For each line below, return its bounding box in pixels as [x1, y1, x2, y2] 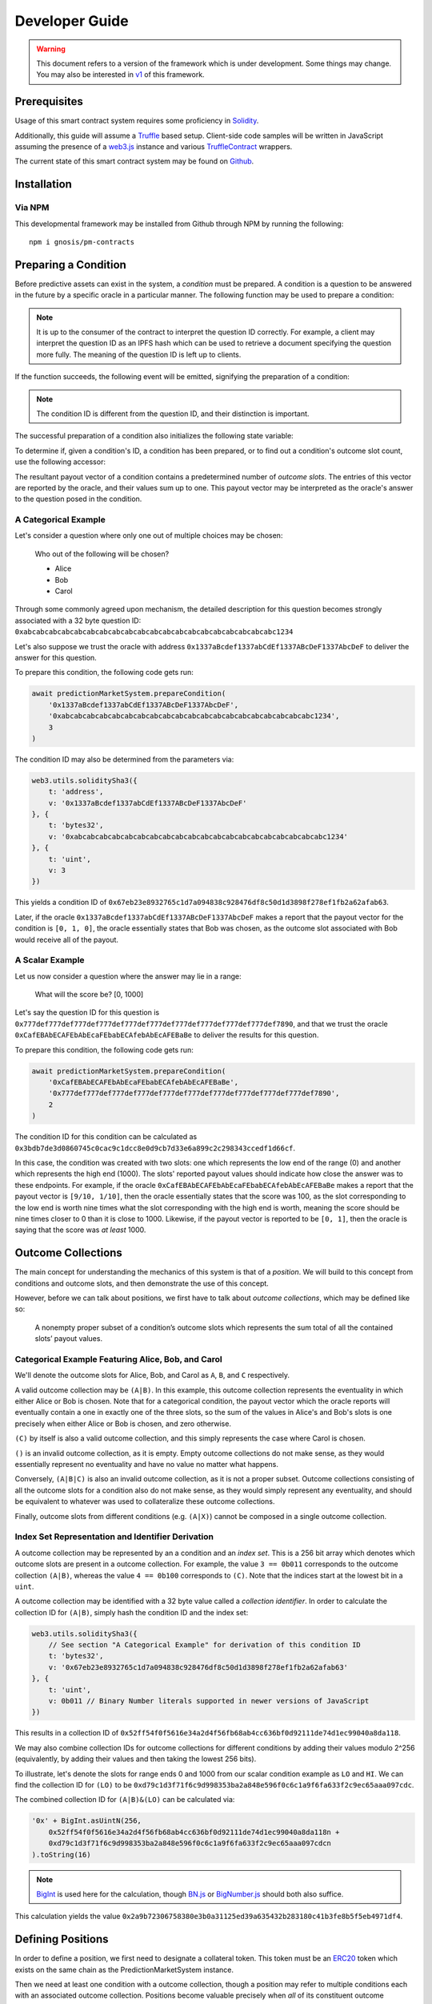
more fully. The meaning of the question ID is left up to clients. [36, 349, 242, 359]
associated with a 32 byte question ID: [14, 616, 142, 625]
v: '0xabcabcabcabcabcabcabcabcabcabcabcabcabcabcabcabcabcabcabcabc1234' [48, 832, 348, 841]
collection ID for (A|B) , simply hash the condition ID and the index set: [14, 1607, 249, 1617]
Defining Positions [14, 1933, 109, 1946]
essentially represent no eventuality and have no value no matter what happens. [14, 1460, 279, 1469]
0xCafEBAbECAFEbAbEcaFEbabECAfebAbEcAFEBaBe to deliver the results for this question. [14, 1030, 319, 1040]
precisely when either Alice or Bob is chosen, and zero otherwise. [14, 1419, 232, 1428]
